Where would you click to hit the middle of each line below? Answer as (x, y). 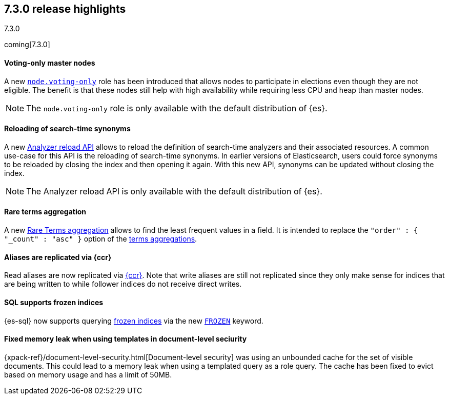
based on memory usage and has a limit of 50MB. (88, 374)
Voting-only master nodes (50, 63)
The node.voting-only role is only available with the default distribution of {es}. (177, 108)
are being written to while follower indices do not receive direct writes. (123, 284)
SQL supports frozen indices (54, 302)
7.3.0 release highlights (65, 9)
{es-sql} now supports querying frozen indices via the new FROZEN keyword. (134, 321)
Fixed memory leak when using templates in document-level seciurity (126, 339)
